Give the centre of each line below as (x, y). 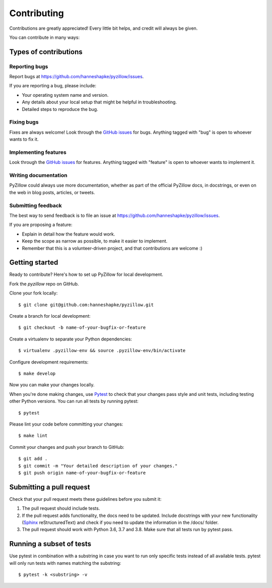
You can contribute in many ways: (45, 37)
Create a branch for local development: (50, 316)
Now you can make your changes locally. (52, 385)
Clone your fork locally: (33, 293)
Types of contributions (46, 52)
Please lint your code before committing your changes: (66, 424)
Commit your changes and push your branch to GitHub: (67, 447)
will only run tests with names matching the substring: (65, 563)
